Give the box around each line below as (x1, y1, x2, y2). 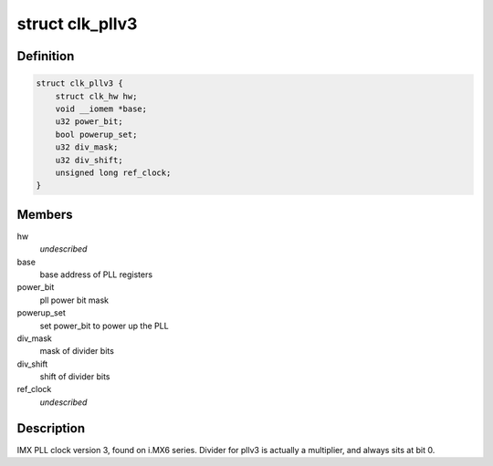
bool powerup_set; (55, 129, 138, 140)
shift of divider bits (39, 371, 110, 382)
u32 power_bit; (55, 117, 123, 127)
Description (16, 420, 86, 436)
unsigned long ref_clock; (55, 167, 172, 178)
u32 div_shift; (55, 155, 123, 165)
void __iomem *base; (55, 103, 148, 114)
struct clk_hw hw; (55, 91, 138, 101)
